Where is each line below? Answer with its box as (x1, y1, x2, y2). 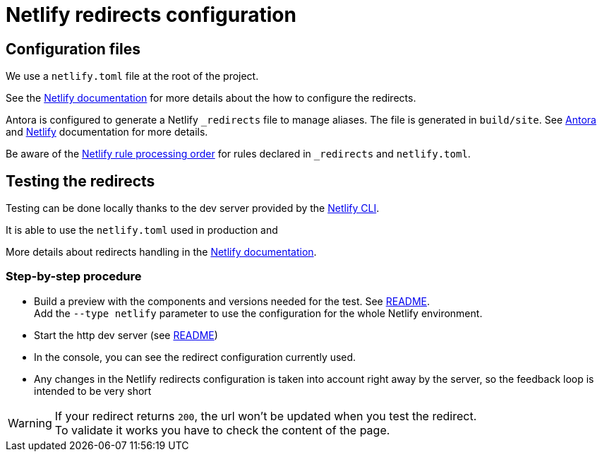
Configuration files (6, 40, 140, 58)
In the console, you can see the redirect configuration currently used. (34, 350, 356, 363)
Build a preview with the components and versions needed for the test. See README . (34, 295, 430, 307)
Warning (8, 415, 52, 430)
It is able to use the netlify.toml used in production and (6, 224, 278, 237)
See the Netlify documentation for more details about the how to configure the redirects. (6, 92, 416, 105)
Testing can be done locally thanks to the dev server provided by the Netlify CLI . (6, 202, 380, 215)
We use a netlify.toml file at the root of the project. (6, 70, 259, 83)
